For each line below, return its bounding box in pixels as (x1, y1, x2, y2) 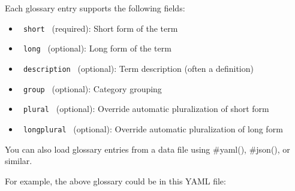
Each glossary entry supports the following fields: (5, 2, 185, 14)
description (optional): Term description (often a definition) (23, 62, 254, 74)
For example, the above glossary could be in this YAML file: (5, 174, 226, 187)
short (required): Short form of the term (23, 22, 178, 34)
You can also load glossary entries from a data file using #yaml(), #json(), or (5, 143, 290, 155)
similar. (5, 154, 32, 167)
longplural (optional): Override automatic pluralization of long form (23, 122, 283, 135)
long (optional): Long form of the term (23, 42, 171, 54)
